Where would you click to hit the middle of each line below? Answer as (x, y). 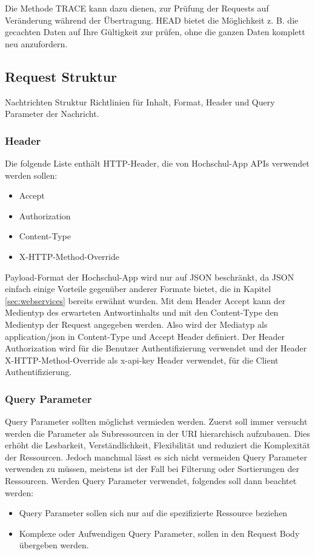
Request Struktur (61, 76)
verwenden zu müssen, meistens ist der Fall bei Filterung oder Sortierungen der (152, 469)
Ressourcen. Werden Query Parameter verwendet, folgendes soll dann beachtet (151, 481)
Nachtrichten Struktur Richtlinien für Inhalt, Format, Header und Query (140, 101)
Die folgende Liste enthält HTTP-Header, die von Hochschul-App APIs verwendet (157, 163)
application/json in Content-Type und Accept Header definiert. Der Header (145, 336)
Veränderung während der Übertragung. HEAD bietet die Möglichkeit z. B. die (152, 20)
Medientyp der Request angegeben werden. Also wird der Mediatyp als (136, 324)
